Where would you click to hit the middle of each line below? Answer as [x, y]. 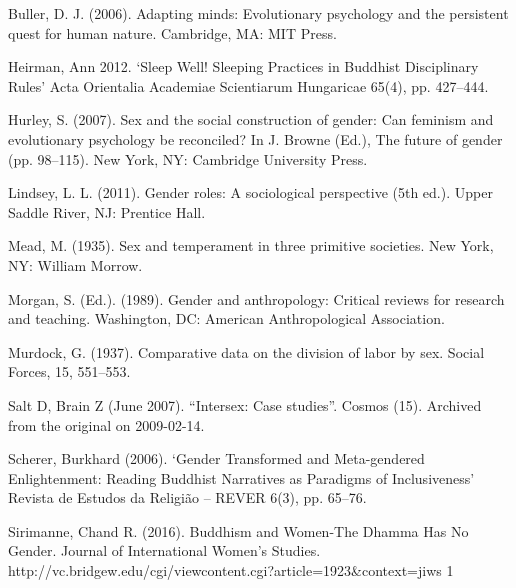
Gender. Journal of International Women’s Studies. [164, 550]
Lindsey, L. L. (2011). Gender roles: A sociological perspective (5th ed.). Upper [250, 192]
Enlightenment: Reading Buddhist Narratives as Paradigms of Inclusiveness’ [241, 477]
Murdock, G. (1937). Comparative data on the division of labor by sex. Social [246, 351]
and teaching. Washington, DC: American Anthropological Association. [226, 318]
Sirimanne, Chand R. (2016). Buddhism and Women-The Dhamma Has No [238, 530]
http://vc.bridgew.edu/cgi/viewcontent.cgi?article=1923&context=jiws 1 [231, 570]
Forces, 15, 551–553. [69, 371]
